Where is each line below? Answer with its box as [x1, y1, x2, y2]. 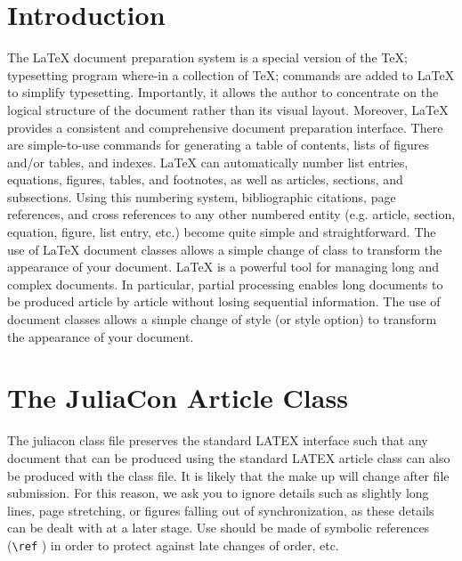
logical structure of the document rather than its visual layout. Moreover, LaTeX [7, 100, 449, 118]
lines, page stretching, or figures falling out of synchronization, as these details [7, 500, 434, 519]
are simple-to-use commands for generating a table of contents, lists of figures [7, 135, 429, 154]
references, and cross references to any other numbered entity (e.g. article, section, [7, 205, 456, 224]
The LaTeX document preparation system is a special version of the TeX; [7, 48, 408, 67]
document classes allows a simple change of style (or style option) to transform [7, 310, 437, 329]
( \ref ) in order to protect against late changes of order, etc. [7, 535, 339, 554]
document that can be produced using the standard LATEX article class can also [7, 448, 450, 467]
